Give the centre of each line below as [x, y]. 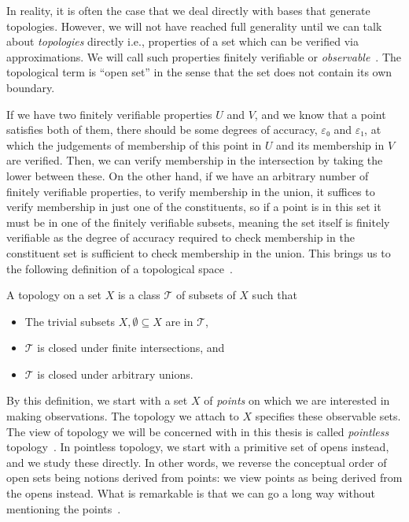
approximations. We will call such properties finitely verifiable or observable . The [204, 56]
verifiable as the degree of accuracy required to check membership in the [181, 237]
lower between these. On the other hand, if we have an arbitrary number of [188, 175]
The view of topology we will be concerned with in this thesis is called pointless [198, 431]
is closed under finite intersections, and [131, 348]
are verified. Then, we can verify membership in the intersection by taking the [195, 160]
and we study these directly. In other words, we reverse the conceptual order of [197, 462]
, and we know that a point [320, 114]
